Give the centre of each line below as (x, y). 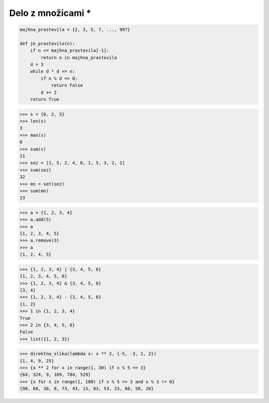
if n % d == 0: (59, 78)
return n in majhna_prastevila (79, 58)
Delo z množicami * (50, 13)
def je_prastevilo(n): (47, 43)
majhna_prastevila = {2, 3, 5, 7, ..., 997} (75, 30)
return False (67, 85)
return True (45, 99)
